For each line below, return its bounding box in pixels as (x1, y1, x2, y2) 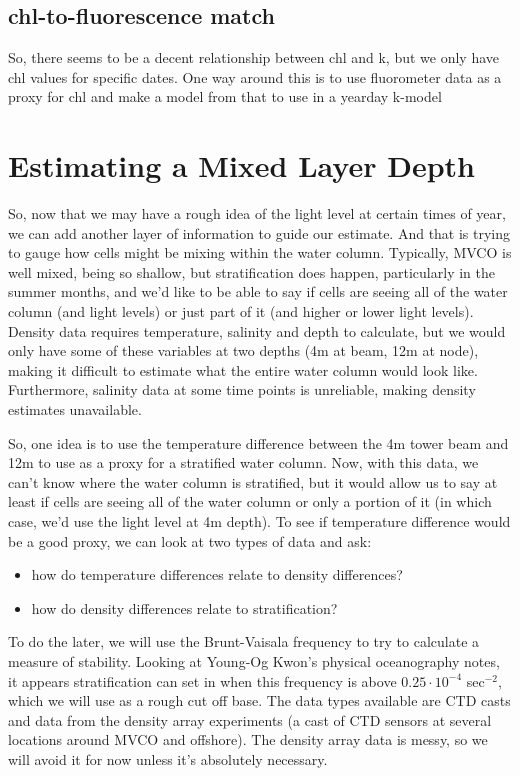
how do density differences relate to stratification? (31, 597, 338, 618)
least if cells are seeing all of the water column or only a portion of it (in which (8, 491, 492, 512)
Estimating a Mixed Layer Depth (8, 145, 475, 186)
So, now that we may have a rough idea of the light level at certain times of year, (8, 203, 506, 224)
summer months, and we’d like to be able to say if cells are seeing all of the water (8, 281, 508, 302)
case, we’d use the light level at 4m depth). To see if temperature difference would (8, 511, 511, 532)
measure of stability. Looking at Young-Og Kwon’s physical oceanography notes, (8, 650, 500, 671)
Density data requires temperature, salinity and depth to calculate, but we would (8, 320, 506, 341)
